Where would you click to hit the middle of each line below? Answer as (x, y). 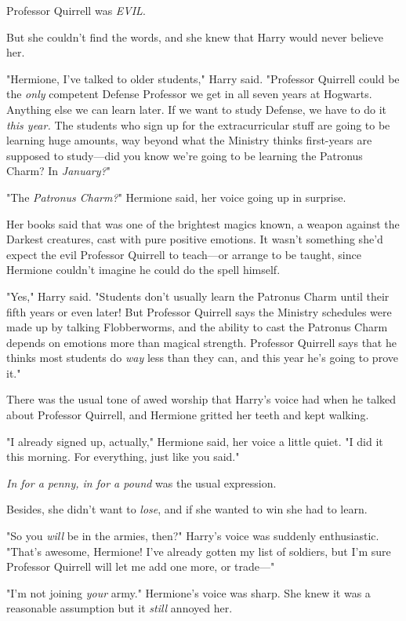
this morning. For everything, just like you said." (123, 457)
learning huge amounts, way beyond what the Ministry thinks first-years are (189, 140)
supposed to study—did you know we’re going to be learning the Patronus (185, 155)
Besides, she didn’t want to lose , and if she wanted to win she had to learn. (187, 509)
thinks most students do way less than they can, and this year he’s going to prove (202, 358)
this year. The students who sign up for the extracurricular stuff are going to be (198, 124)
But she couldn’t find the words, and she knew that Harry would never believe (195, 37)
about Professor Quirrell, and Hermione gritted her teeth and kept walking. (188, 415)
